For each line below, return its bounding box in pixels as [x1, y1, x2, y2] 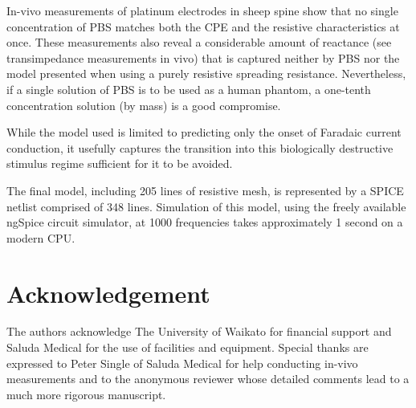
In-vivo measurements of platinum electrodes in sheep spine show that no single [6, 2, 398, 18]
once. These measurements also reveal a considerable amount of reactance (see [6, 34, 392, 51]
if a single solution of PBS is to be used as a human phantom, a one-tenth [6, 80, 371, 97]
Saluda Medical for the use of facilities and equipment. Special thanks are [6, 339, 369, 356]
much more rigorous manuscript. [6, 386, 166, 402]
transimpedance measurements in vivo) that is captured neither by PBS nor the [6, 49, 400, 66]
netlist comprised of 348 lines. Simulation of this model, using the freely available [6, 198, 406, 214]
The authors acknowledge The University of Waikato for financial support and [6, 323, 392, 340]
